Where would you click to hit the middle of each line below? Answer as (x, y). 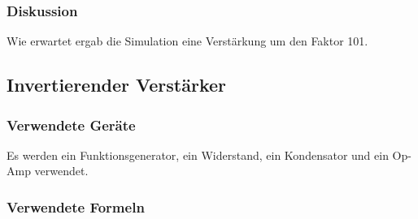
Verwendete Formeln (76, 206)
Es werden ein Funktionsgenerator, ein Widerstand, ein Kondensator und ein (198, 155)
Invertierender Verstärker (117, 85)
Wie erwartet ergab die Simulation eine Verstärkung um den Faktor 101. (187, 41)
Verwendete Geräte (71, 125)
